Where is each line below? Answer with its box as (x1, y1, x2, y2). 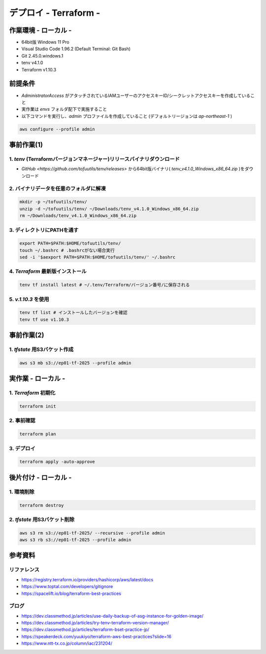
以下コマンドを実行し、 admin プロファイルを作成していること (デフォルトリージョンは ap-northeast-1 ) (21, 113, 233, 119)
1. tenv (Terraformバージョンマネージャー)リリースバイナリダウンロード (9, 156, 180, 162)
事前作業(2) (9, 331, 44, 340)
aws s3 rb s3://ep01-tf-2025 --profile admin (19, 537, 132, 543)
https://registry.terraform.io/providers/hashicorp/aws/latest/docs (21, 576, 154, 583)
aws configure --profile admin (19, 126, 96, 132)
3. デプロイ (9, 445, 35, 452)
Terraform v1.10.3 (21, 66, 57, 72)
